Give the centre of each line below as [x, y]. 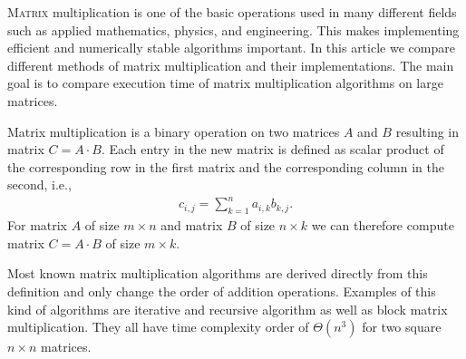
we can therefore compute [383, 225]
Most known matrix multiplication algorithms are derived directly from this [218, 273]
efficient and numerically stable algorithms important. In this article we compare [231, 48]
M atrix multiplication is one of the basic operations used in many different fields [232, 12]
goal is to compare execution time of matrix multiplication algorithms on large [225, 83]
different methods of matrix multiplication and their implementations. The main [231, 65]
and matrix [192, 225]
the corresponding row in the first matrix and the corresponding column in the [226, 166]
